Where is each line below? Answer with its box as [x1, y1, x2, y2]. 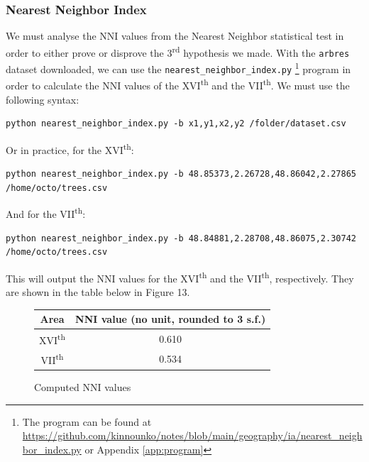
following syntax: [6, 92, 79, 106]
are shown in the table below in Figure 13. [6, 285, 190, 299]
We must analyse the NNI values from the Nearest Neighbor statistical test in [6, 28, 344, 43]
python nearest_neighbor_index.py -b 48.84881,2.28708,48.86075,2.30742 [6, 233, 356, 243]
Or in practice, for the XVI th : [6, 140, 134, 157]
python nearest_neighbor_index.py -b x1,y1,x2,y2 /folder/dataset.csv [6, 119, 346, 129]
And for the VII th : [6, 204, 86, 221]
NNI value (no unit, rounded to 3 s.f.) [75, 312, 266, 326]
